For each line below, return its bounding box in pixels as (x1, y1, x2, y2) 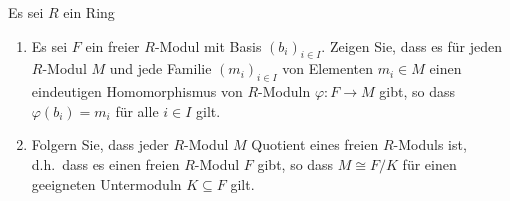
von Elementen (282, 58, 374, 79)
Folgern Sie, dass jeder (31, 134, 169, 155)
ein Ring (63, 2, 115, 22)
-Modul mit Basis (154, 35, 262, 56)
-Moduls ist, (393, 134, 467, 155)
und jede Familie (109, 58, 212, 79)
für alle (115, 100, 159, 121)
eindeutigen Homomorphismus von (31, 81, 243, 102)
